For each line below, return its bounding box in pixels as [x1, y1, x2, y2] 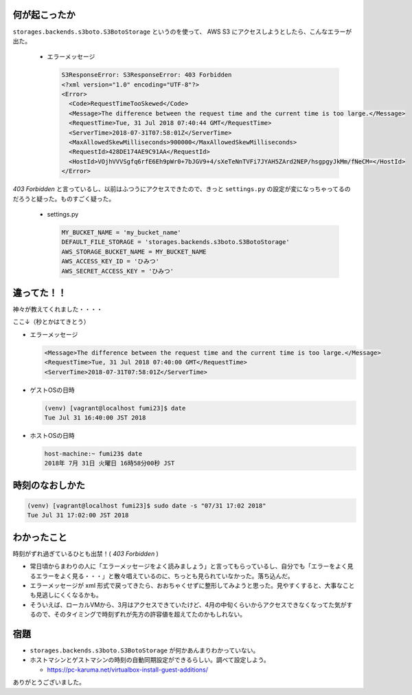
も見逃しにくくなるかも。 [30, 591, 102, 599]
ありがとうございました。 [12, 678, 85, 687]
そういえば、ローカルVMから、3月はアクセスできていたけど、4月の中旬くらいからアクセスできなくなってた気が [30, 600, 347, 608]
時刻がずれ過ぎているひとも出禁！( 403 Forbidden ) [12, 549, 159, 558]
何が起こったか [12, 9, 76, 21]
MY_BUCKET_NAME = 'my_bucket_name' [61, 228, 181, 236]
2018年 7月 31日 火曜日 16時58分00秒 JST [44, 459, 175, 467]
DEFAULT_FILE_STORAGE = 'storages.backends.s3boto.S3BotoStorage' [61, 238, 290, 246]
